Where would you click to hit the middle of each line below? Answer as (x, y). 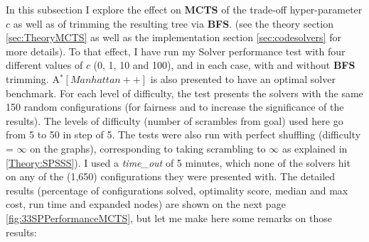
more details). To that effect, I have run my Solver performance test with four (176, 51)
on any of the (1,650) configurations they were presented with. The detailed (171, 176)
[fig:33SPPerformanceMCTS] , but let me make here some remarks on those (169, 218)
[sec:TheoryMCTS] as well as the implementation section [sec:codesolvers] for (173, 37)
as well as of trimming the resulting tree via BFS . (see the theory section (173, 23)
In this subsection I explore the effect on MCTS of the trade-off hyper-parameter (184, 9)
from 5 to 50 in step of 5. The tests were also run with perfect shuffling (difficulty (183, 134)
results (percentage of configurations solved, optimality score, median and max (177, 190)
